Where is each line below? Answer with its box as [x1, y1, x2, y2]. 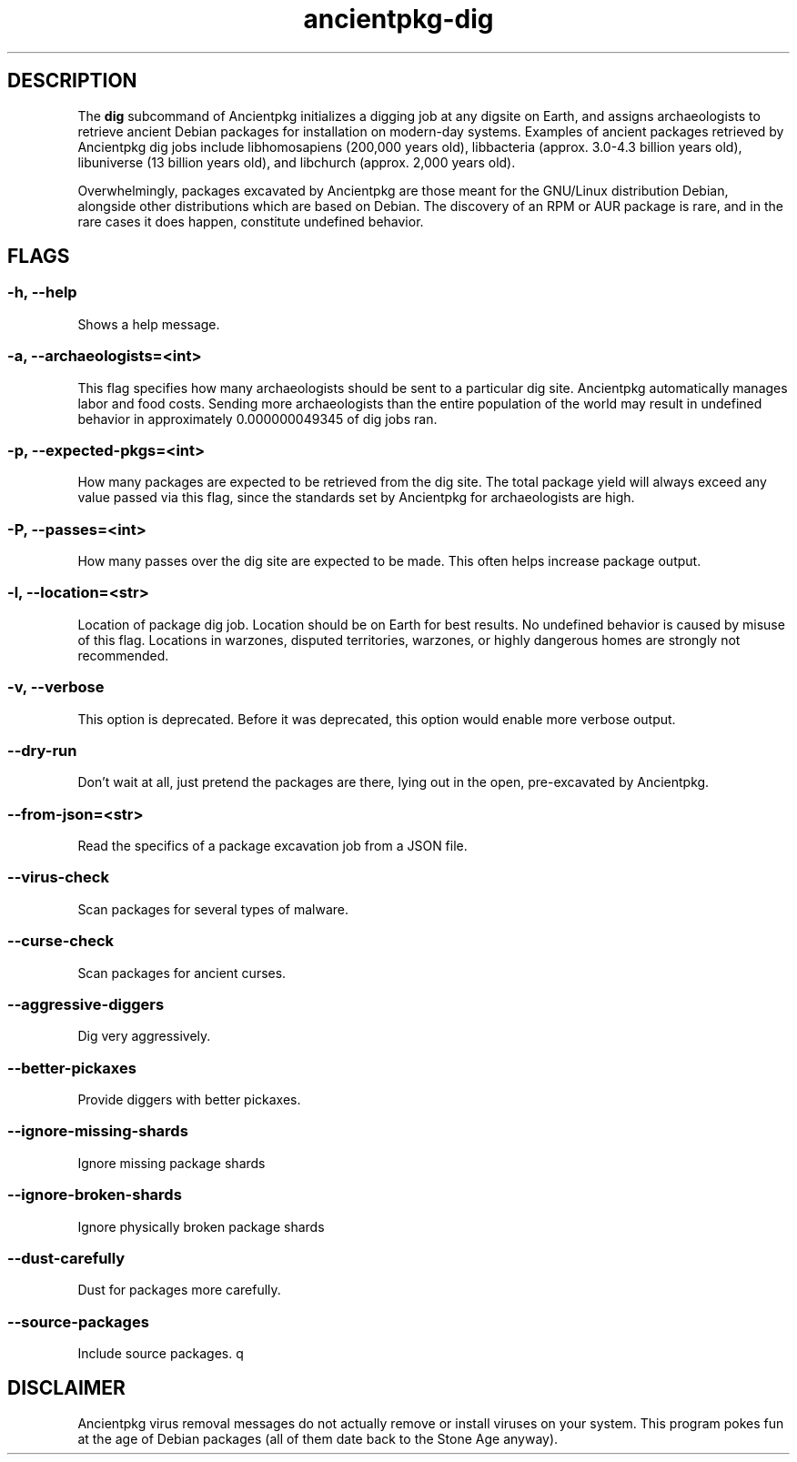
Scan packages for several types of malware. [77, 901, 348, 917]
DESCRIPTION [7, 69, 137, 93]
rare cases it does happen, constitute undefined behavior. [77, 213, 424, 229]
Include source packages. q [77, 1346, 244, 1362]
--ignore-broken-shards [7, 1185, 182, 1205]
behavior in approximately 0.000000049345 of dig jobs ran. [77, 410, 438, 427]
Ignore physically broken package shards [77, 1218, 325, 1235]
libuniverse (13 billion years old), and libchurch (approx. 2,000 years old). [77, 154, 516, 170]
